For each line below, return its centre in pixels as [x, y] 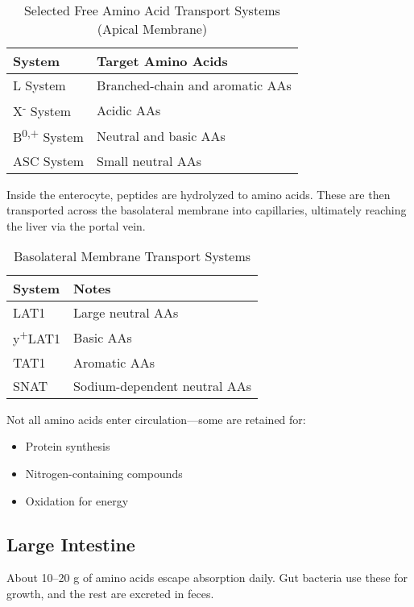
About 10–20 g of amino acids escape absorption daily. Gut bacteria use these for [207, 578]
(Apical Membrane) [152, 29]
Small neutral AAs [149, 160]
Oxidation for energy [77, 500]
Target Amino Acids [162, 61]
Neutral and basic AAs [161, 135]
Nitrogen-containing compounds [104, 473]
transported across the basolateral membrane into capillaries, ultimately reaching [207, 210]
